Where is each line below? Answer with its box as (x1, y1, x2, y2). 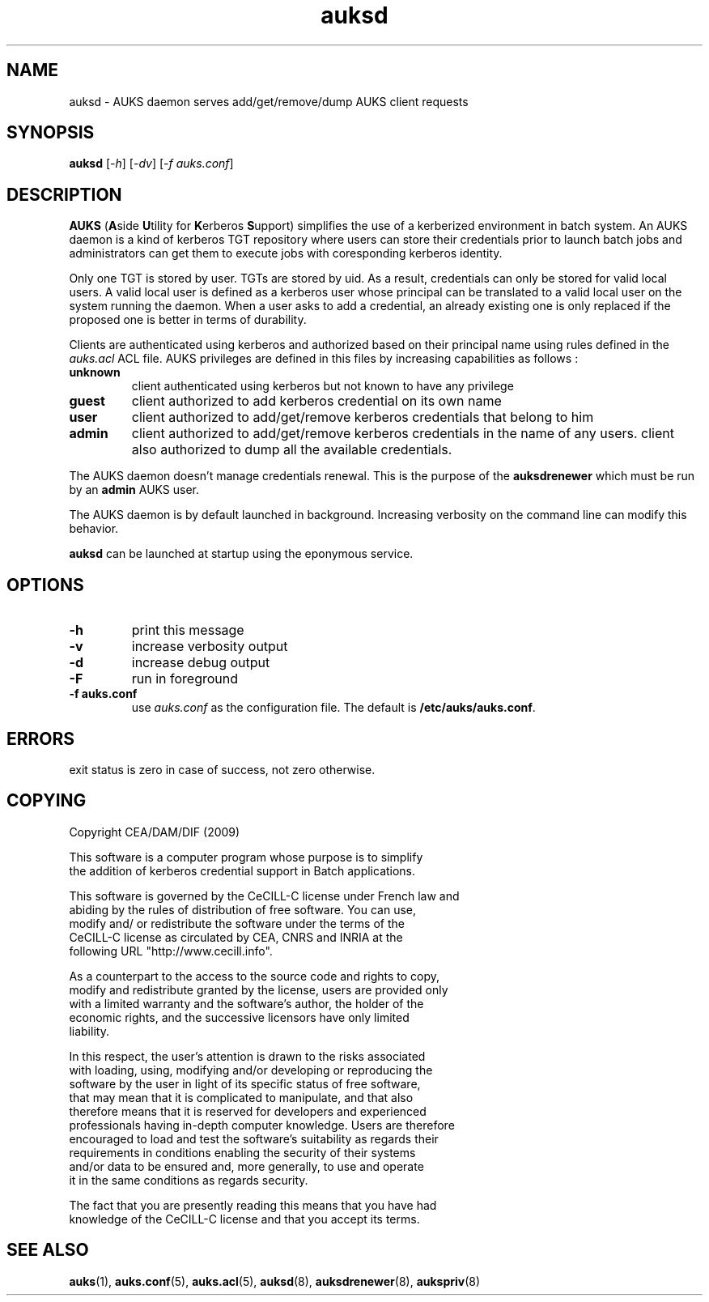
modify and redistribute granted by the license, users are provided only (69, 982, 448, 997)
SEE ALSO (6, 1240, 89, 1261)
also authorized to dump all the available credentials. (131, 441, 452, 458)
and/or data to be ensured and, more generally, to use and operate (69, 1159, 424, 1173)
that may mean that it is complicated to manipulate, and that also (69, 1090, 414, 1104)
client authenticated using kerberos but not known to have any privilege (131, 379, 514, 394)
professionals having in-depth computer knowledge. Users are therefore (69, 1117, 455, 1132)
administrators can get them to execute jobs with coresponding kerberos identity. (69, 246, 503, 261)
